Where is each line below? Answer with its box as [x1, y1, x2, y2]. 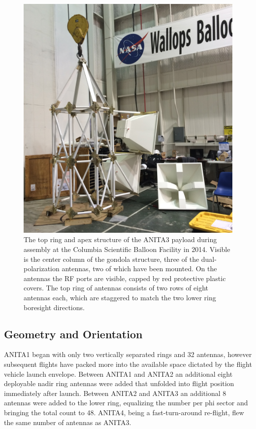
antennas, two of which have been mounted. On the [62, 263, 217, 274]
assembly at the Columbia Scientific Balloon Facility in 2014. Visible [24, 244, 230, 254]
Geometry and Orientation [4, 326, 143, 341]
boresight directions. [24, 302, 85, 312]
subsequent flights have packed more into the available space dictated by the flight [4, 359, 252, 369]
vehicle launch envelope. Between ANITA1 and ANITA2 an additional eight [4, 368, 233, 379]
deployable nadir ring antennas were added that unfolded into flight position [4, 378, 234, 389]
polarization [24, 263, 60, 274]
